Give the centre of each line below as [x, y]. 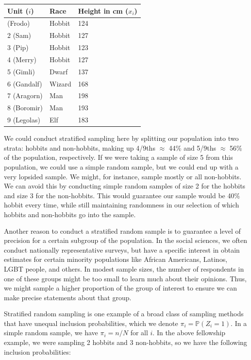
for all [139, 333]
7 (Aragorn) [25, 95]
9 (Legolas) [24, 120]
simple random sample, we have [51, 333]
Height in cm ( [103, 10]
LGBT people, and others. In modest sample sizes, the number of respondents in [124, 268]
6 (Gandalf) [25, 83]
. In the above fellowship [189, 333]
